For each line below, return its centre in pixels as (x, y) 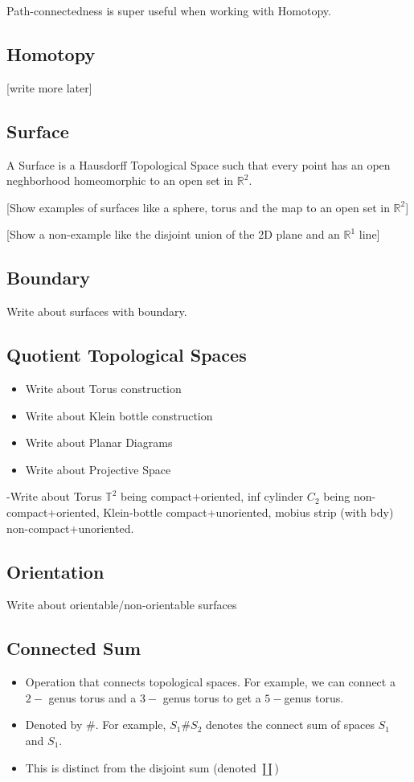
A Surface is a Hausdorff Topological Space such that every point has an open (199, 164)
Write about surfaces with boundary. (97, 311)
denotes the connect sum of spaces (290, 725)
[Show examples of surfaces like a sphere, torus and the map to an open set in (198, 207)
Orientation (55, 571)
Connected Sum (74, 648)
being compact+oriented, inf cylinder (212, 496)
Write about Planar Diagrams (99, 442)
